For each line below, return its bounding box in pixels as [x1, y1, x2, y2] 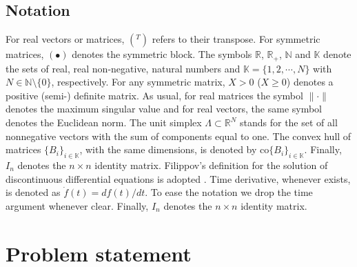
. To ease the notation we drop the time [145, 185, 313, 199]
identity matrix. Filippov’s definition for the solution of [94, 158, 328, 172]
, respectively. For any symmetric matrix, [51, 75, 225, 89]
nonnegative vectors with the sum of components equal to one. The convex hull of [6, 128, 351, 143]
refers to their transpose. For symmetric [152, 32, 320, 46]
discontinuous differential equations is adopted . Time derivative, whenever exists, [6, 171, 351, 186]
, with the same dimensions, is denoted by [79, 142, 257, 157]
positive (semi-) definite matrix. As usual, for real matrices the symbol [6, 88, 303, 102]
